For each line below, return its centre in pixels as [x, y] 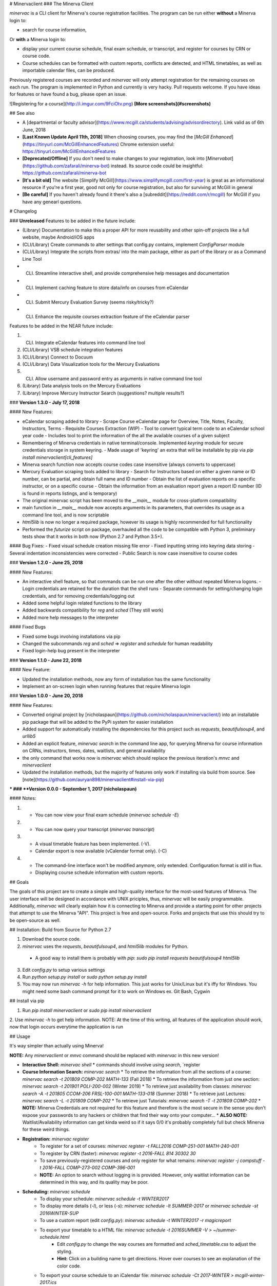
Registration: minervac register [56, 1139]
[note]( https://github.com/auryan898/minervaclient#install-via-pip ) [93, 779]
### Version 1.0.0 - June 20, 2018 [46, 696]
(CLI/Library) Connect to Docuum [58, 357]
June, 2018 [34, 130]
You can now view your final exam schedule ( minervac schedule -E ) [107, 815]
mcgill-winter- [250, 1275]
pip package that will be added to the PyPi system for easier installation [98, 722]
